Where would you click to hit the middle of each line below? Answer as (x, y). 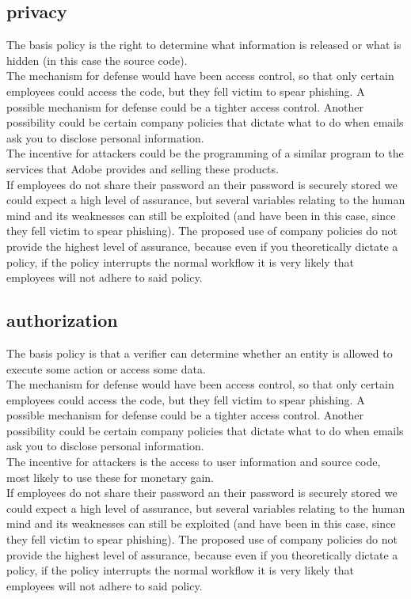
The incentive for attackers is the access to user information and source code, (194, 462)
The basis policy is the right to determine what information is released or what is (204, 45)
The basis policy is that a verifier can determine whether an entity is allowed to (200, 353)
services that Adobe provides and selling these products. (143, 168)
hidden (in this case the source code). (97, 60)
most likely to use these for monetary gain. (110, 477)
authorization (62, 320)
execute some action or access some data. (106, 368)
